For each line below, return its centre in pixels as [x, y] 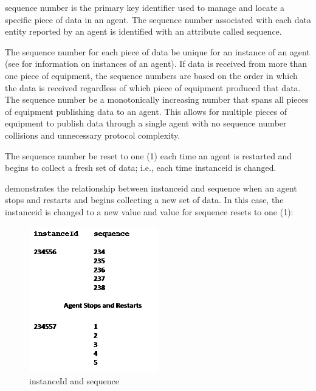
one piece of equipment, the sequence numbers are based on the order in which [151, 75]
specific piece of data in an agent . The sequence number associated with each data [158, 19]
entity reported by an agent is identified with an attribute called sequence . [143, 31]
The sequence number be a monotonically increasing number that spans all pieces [157, 99]
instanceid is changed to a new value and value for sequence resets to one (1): [149, 211]
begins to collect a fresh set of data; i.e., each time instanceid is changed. [141, 168]
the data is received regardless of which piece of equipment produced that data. [153, 87]
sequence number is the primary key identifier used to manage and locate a [145, 7]
